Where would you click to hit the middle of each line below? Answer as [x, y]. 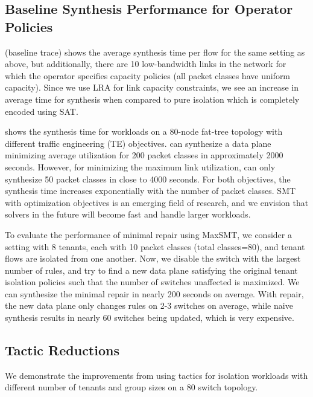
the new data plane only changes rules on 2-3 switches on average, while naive [149, 305]
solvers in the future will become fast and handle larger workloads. [128, 214]
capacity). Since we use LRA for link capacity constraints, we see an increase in [152, 87]
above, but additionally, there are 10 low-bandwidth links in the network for [146, 64]
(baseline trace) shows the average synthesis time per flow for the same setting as [155, 52]
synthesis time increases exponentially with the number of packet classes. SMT [150, 191]
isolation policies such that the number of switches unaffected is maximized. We [152, 282]
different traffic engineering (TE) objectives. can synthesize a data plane [138, 143]
